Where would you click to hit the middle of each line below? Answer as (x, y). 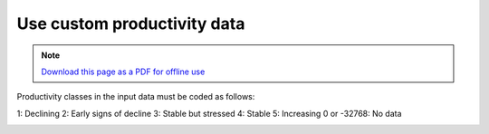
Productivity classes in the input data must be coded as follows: (136, 97)
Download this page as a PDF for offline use (123, 72)
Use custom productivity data (131, 24)
